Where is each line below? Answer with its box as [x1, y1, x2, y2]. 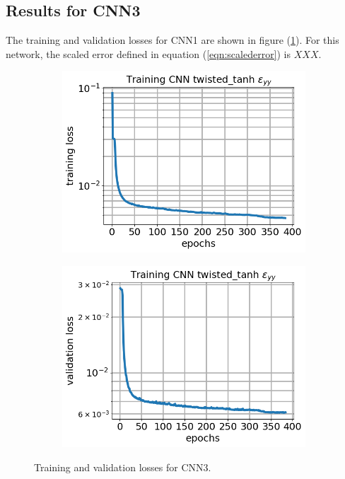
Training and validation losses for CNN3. [34, 459, 211, 474]
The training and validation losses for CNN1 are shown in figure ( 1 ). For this [6, 33, 339, 47]
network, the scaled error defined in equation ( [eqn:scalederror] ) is [6, 46, 291, 61]
